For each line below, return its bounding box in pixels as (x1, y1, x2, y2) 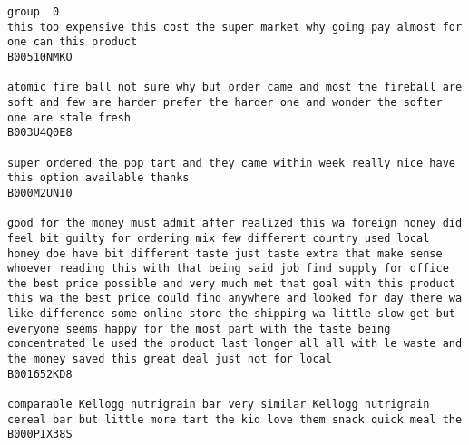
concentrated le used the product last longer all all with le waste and (7, 337, 463, 351)
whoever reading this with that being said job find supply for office (7, 262, 449, 276)
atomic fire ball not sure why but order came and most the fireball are (7, 81, 463, 94)
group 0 (7, 5, 60, 18)
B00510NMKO (7, 50, 73, 63)
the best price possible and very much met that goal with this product (7, 276, 455, 290)
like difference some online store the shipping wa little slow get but (7, 307, 455, 321)
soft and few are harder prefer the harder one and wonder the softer (7, 95, 443, 109)
